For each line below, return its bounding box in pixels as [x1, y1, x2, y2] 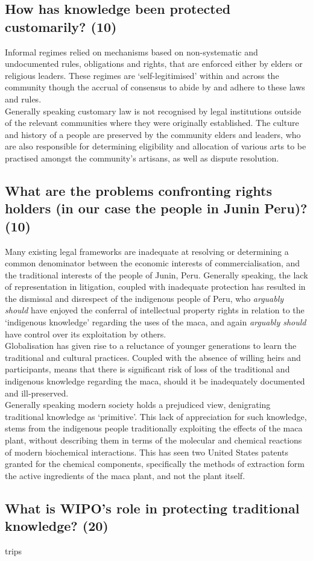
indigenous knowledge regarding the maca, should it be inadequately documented [5, 375, 305, 387]
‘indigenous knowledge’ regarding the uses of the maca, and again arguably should [5, 316, 306, 328]
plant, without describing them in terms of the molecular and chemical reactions [5, 434, 302, 447]
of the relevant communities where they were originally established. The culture [5, 116, 299, 129]
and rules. [5, 92, 42, 105]
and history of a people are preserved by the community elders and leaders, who [5, 128, 301, 140]
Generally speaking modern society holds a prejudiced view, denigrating [5, 398, 271, 411]
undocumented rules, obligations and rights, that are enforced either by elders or [5, 57, 303, 70]
